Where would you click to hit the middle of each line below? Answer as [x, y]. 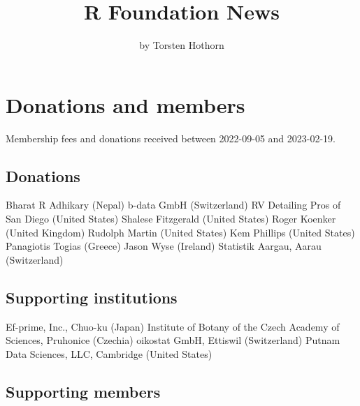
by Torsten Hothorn [182, 45]
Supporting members [83, 391]
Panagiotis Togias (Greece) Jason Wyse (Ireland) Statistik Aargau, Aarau [164, 246]
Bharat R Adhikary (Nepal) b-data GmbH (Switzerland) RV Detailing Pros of [173, 205]
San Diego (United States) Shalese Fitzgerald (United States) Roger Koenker [171, 219]
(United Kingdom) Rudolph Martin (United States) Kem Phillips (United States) [180, 232]
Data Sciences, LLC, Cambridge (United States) [109, 353]
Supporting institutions [92, 297]
